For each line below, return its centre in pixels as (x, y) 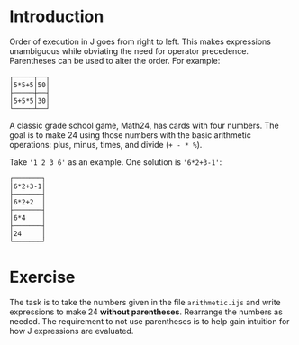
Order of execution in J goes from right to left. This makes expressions (140, 41)
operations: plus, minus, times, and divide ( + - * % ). (106, 144)
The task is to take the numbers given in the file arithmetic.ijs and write (145, 302)
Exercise (42, 277)
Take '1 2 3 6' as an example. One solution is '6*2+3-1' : (116, 162)
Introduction (57, 17)
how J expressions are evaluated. (72, 331)
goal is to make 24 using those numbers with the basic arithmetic (131, 135)
